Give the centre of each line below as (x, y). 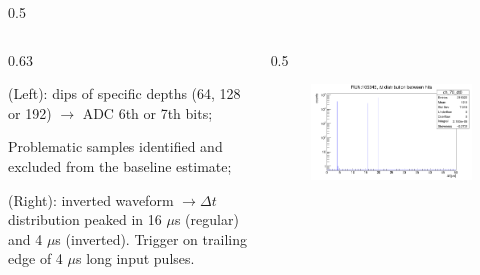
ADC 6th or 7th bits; (147, 112)
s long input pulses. (135, 258)
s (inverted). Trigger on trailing (151, 238)
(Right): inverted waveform (91, 199)
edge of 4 (35, 258)
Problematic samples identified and (115, 146)
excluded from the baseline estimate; (120, 165)
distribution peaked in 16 (85, 219)
